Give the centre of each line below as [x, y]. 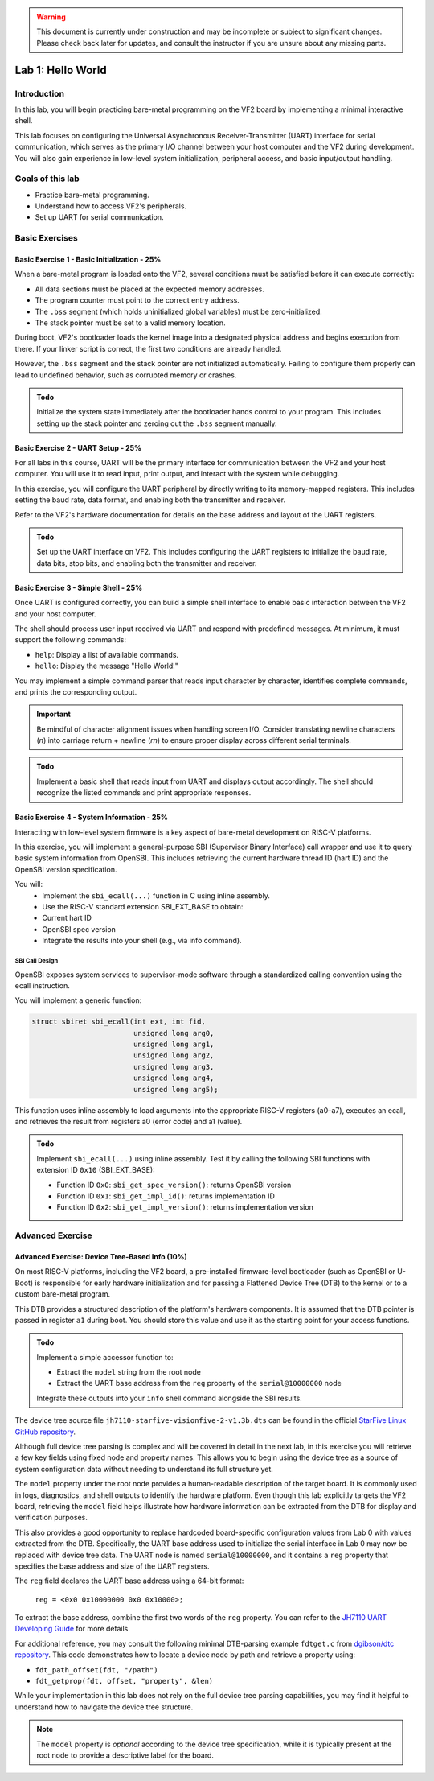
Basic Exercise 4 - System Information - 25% [92, 818]
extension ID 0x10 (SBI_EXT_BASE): [96, 1170]
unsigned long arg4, [174, 1078]
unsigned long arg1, [174, 1045]
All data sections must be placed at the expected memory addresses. [150, 289]
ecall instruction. [42, 985]
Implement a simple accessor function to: [105, 1357]
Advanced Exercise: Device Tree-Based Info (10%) [101, 1256]
